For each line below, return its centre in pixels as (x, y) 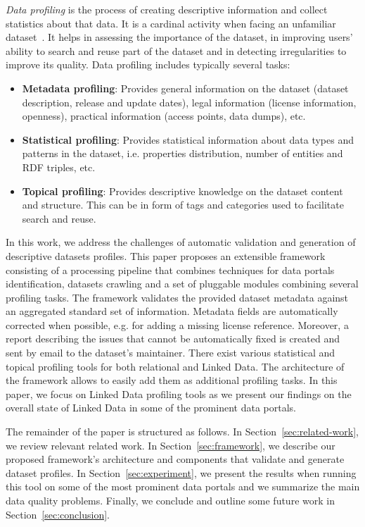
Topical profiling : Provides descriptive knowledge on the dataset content (182, 191)
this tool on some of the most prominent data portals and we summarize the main (183, 486)
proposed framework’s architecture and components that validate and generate (175, 459)
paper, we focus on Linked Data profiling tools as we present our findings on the (179, 393)
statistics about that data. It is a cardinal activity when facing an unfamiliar (171, 23)
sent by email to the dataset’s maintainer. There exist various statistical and (171, 353)
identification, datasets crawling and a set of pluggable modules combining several (182, 284)
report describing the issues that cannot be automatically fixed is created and (173, 339)
